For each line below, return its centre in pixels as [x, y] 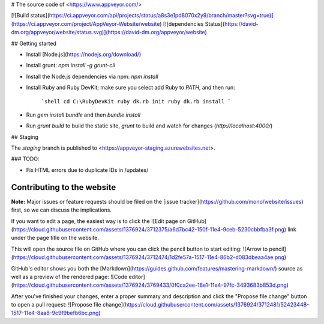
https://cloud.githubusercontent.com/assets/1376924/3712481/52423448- [217, 305]
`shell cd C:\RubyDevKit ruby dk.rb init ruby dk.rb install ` [136, 101]
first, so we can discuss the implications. [61, 210]
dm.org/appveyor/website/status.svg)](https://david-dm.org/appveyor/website [108, 32]
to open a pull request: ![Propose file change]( [68, 305]
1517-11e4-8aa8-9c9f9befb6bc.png [55, 313]
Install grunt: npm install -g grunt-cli [70, 66]
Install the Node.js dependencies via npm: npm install [92, 76]
